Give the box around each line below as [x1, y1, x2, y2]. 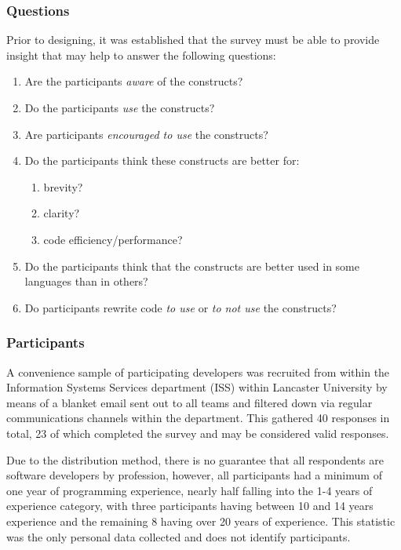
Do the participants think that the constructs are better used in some [24, 257, 359, 274]
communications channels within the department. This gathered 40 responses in [6, 410, 390, 426]
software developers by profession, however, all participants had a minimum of [6, 467, 382, 483]
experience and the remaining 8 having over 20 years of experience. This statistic [6, 512, 396, 529]
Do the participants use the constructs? [24, 100, 215, 115]
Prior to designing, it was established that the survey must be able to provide [6, 31, 380, 48]
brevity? [43, 178, 83, 195]
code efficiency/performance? [43, 231, 183, 247]
